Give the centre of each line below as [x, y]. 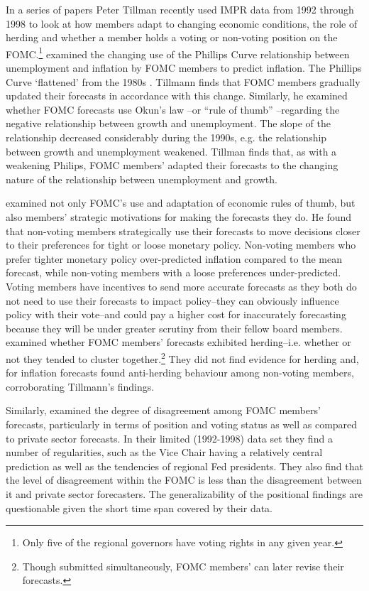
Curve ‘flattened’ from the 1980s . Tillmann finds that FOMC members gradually [183, 81]
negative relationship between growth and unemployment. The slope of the [168, 123]
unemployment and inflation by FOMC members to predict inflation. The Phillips [184, 68]
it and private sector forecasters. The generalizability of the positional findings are [184, 493]
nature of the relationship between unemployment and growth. [142, 179]
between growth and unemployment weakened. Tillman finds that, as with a [171, 151]
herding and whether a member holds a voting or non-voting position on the [172, 37]
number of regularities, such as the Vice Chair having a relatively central [164, 452]
